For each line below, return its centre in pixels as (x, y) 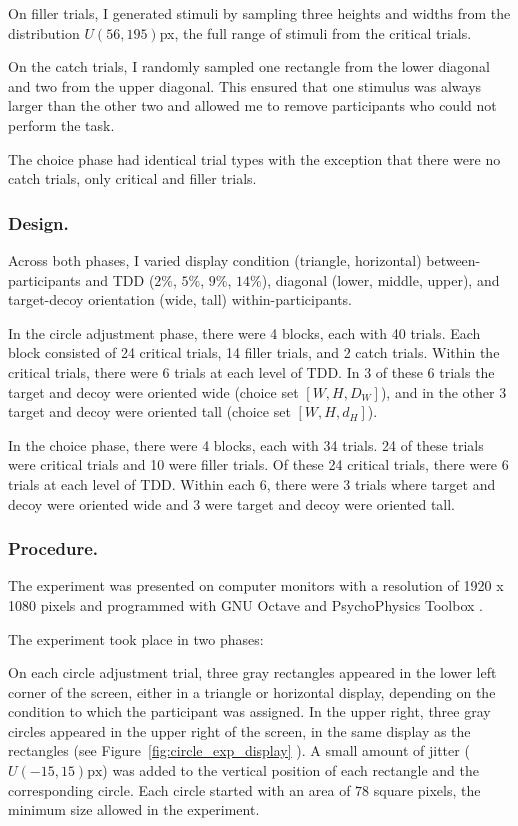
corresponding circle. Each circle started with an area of (179, 789)
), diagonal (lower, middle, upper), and (380, 279)
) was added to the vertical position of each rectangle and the (291, 770)
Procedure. (53, 548)
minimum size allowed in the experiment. (134, 809)
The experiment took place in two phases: (136, 638)
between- (453, 259)
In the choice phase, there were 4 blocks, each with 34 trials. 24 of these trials (246, 444)
